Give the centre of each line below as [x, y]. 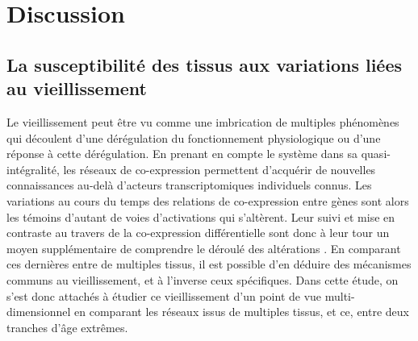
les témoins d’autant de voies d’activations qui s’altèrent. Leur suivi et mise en [201, 216]
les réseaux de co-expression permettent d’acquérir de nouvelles [219, 169]
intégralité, [33, 169]
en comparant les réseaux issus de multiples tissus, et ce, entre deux [242, 312]
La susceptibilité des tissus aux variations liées [205, 64]
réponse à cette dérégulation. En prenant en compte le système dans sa [182, 154]
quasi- [376, 154]
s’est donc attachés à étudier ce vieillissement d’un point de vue [164, 295]
